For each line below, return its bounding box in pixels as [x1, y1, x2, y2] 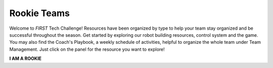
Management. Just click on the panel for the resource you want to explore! [9, 46, 165, 52]
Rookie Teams [9, 8, 70, 19]
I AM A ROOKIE [9, 55, 42, 61]
